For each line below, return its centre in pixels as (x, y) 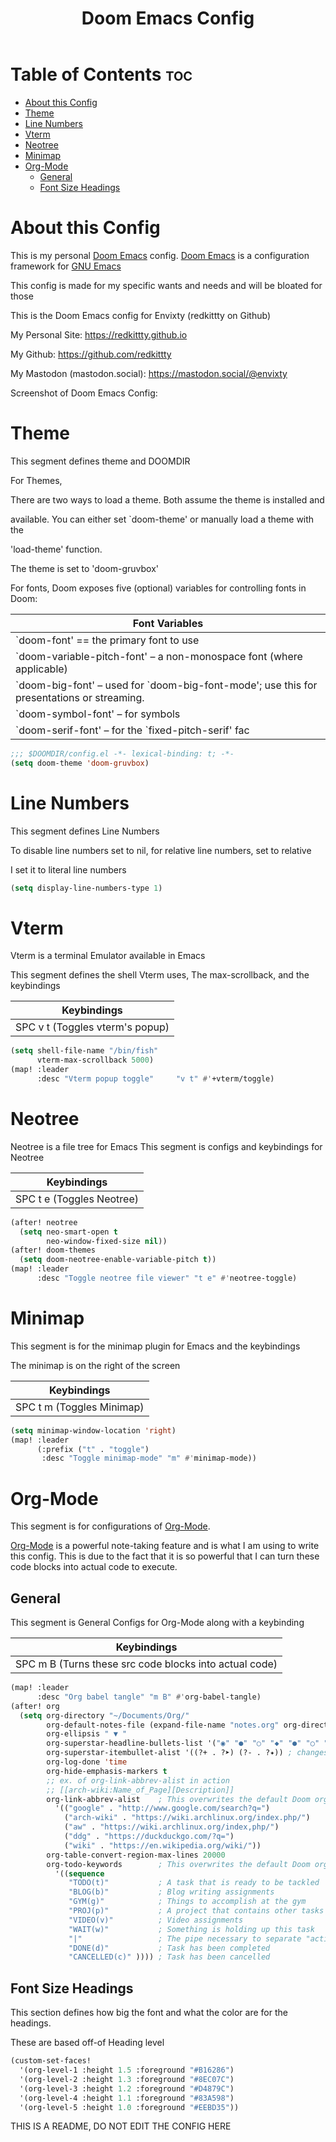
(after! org (35, 1706)
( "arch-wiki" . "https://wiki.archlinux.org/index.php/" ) (187, 1818)
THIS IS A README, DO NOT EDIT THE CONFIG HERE (121, 2126)
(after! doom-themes (53, 1250)
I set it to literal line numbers (68, 869)
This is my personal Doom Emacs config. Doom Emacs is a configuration (160, 255)
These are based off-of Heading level (87, 2043)
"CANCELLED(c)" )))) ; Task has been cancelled (169, 1957)
